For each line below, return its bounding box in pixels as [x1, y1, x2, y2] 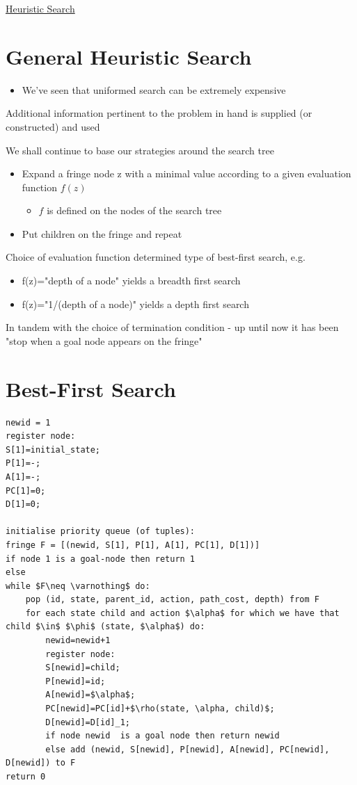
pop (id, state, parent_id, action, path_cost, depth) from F [25, 594, 320, 605]
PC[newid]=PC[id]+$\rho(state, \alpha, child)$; [45, 704, 275, 714]
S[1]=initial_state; [6, 444, 101, 455]
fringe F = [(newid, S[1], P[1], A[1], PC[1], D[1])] [6, 540, 260, 550]
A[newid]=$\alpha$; [45, 690, 136, 700]
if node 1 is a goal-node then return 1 [6, 553, 196, 564]
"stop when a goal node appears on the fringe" [6, 333, 203, 348]
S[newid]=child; [45, 663, 120, 673]
